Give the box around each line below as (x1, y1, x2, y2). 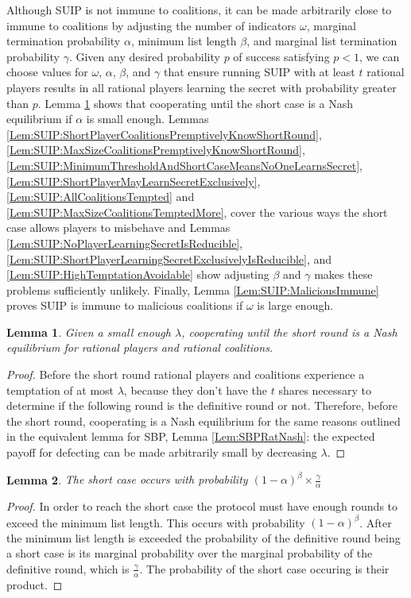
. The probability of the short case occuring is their (139, 560, 390, 577)
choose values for (6, 64, 88, 80)
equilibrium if (6, 110, 72, 127)
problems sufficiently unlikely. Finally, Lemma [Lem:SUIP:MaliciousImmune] (6, 281, 379, 298)
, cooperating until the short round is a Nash (181, 323, 397, 340)
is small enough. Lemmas (86, 110, 209, 127)
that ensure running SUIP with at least (163, 64, 355, 80)
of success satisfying (233, 48, 330, 64)
